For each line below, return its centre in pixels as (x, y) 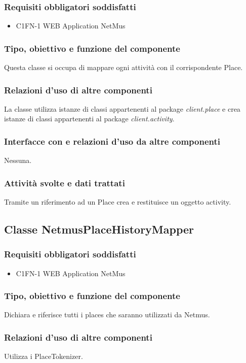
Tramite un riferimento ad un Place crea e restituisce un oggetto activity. (118, 202)
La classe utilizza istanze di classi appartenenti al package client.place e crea (122, 108)
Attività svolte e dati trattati (65, 183)
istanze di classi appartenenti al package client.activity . (89, 119)
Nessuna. (18, 160)
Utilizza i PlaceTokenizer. (44, 356)
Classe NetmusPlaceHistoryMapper (99, 229)
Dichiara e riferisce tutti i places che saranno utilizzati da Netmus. (107, 315)
